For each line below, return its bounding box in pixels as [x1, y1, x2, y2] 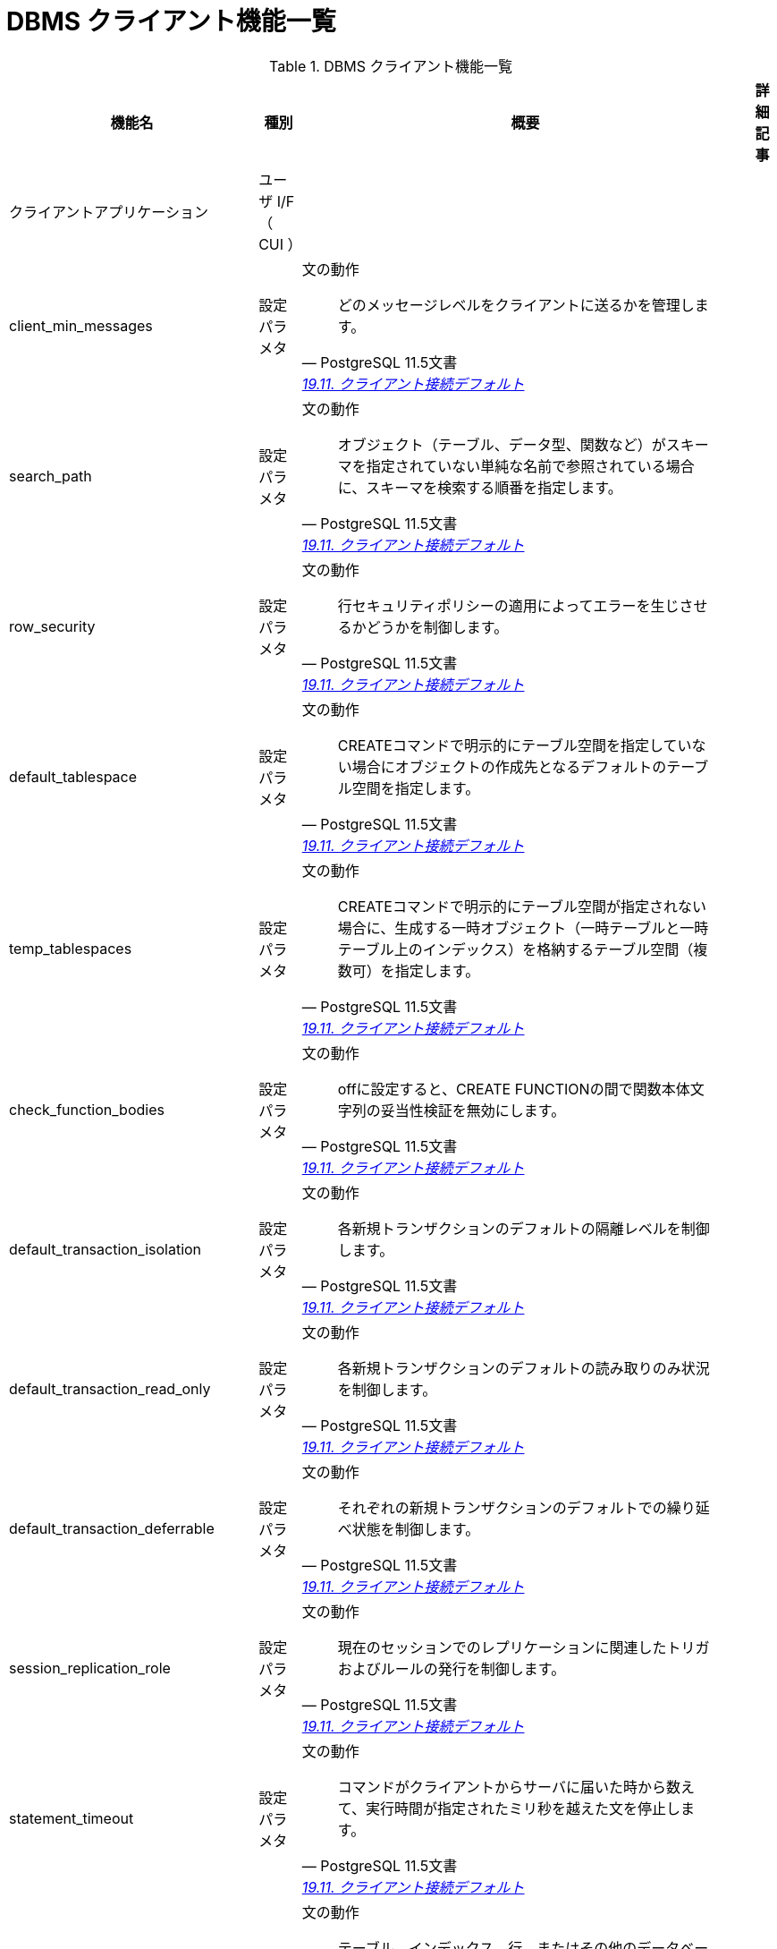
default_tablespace [9, 767, 138, 786]
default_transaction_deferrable [9, 1519, 215, 1537]
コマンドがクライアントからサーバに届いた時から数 [337, 1777, 680, 1796]
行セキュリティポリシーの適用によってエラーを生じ [337, 596, 680, 615]
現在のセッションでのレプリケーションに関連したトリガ [337, 1638, 710, 1656]
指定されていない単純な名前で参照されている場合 [366, 456, 695, 475]
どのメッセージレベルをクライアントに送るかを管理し [337, 295, 695, 314]
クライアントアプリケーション [9, 202, 209, 221]
